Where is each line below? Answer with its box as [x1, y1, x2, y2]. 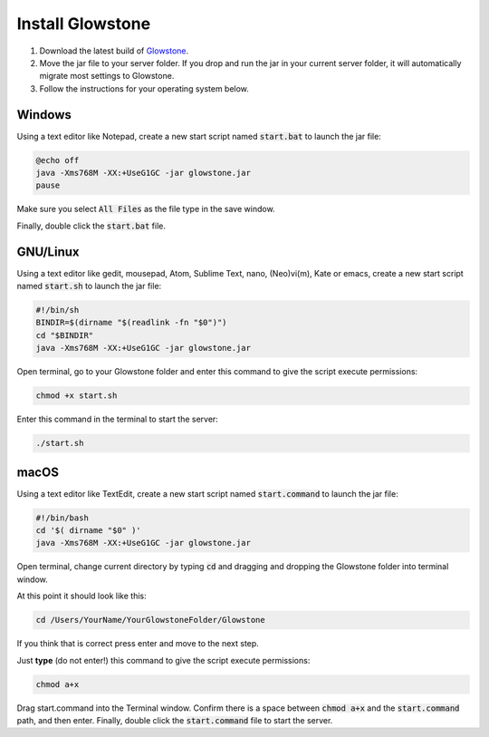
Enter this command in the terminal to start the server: [16, 413, 219, 425]
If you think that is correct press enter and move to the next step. [16, 638, 260, 649]
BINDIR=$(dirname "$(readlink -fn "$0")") [35, 317, 227, 328]
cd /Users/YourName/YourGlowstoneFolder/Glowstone [35, 615, 266, 625]
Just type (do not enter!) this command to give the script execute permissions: [16, 655, 311, 665]
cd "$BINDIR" [35, 330, 94, 340]
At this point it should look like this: [16, 590, 147, 602]
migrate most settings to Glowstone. [39, 71, 175, 82]
